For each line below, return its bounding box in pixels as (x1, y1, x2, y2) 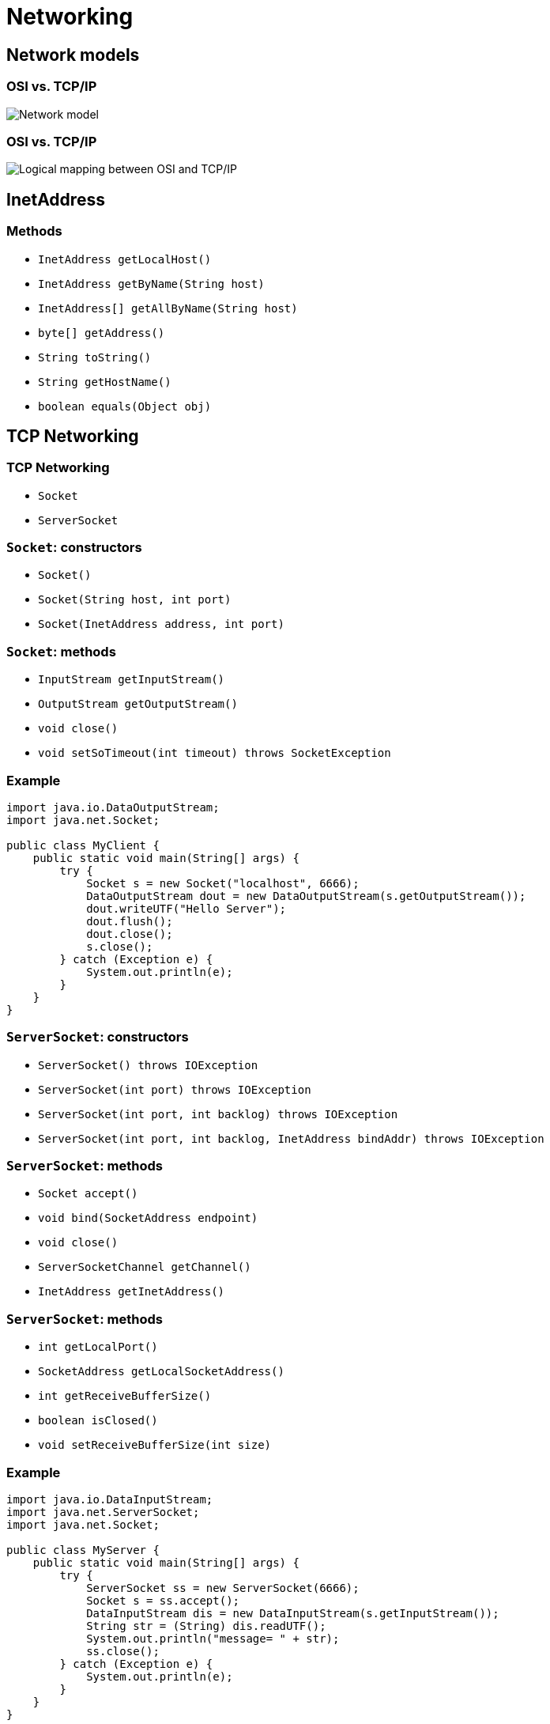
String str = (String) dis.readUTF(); (86, 1619, 326, 1632)
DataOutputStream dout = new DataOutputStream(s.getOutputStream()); (86, 889, 526, 902)
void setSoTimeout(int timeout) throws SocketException (38, 747, 391, 760)
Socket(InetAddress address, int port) (38, 618, 284, 631)
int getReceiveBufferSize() (38, 1389, 212, 1403)
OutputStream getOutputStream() (38, 698, 238, 711)
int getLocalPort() (38, 1340, 158, 1354)
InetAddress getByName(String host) (38, 277, 265, 290)
